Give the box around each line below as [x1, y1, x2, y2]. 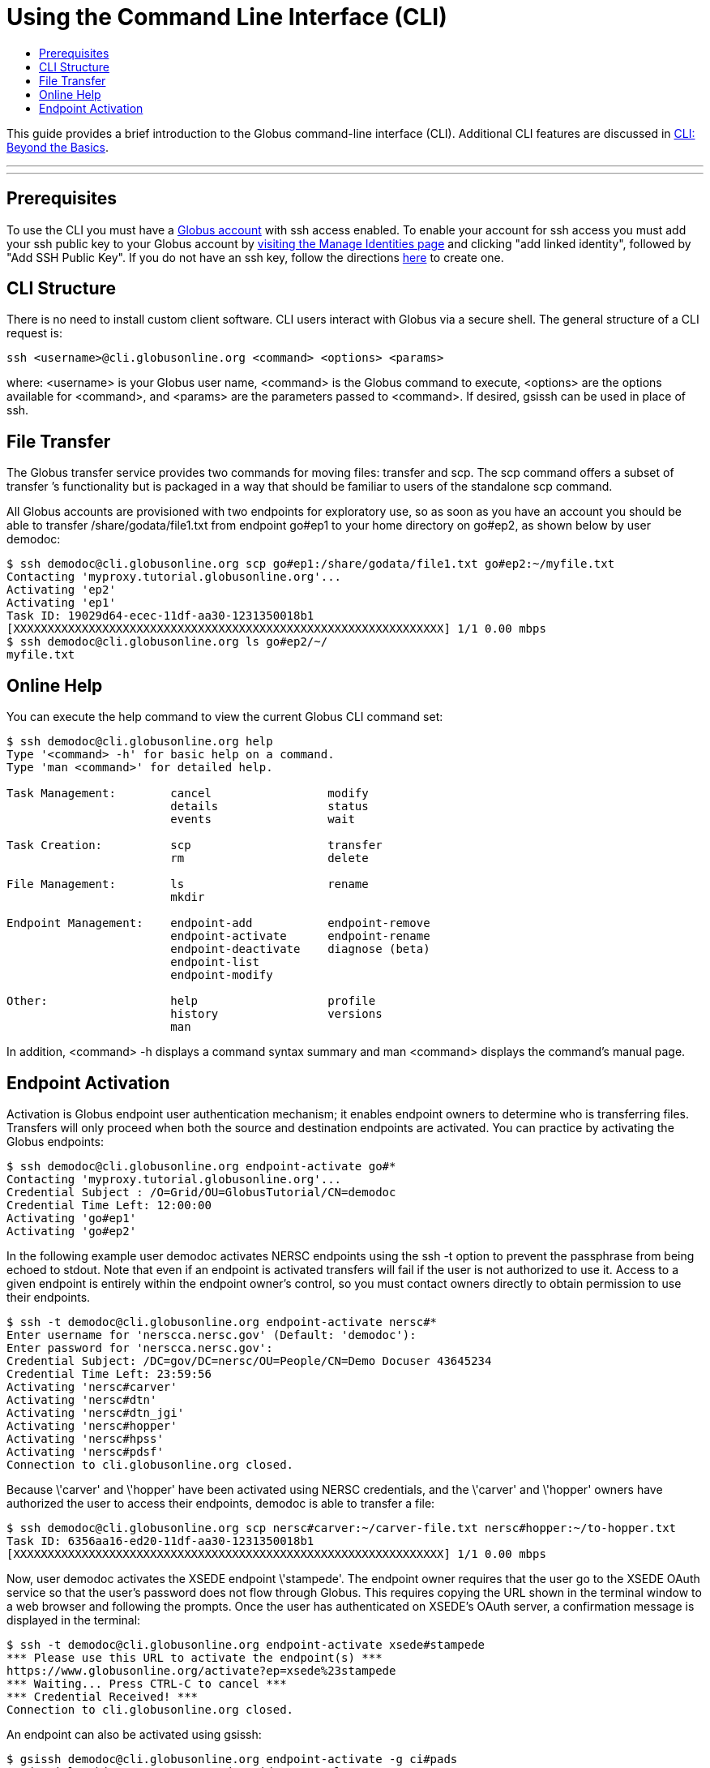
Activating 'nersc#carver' [6, 1380, 177, 1393]
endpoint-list [170, 955, 259, 969]
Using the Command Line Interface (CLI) [6, 3, 447, 31]
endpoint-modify [170, 968, 273, 982]
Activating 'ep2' [6, 583, 116, 597]
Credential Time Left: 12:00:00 [6, 1198, 212, 1212]
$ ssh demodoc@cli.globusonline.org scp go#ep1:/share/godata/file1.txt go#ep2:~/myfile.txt [6, 557, 615, 571]
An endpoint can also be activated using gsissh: [6, 1727, 262, 1741]
